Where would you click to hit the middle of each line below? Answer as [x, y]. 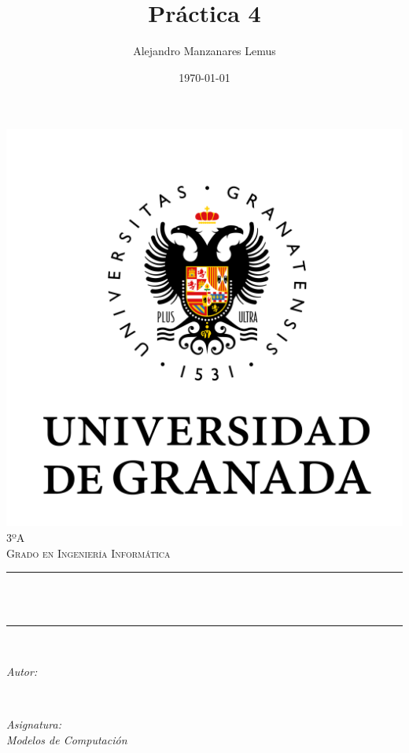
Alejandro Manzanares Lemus [204, 51]
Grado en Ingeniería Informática [88, 553]
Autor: [22, 671]
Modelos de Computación [67, 739]
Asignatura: [34, 724]
